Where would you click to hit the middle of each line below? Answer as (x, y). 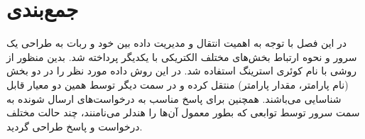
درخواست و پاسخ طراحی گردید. (75, 126)
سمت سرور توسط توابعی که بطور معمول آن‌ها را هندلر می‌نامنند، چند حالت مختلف (183, 112)
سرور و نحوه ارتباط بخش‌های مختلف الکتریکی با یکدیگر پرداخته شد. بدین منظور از (182, 56)
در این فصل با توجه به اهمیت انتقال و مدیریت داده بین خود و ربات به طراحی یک (177, 43)
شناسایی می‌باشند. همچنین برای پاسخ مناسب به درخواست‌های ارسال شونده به (174, 98)
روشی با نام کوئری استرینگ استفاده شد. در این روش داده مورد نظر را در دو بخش (181, 71)
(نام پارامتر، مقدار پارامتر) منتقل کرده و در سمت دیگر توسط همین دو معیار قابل (178, 84)
